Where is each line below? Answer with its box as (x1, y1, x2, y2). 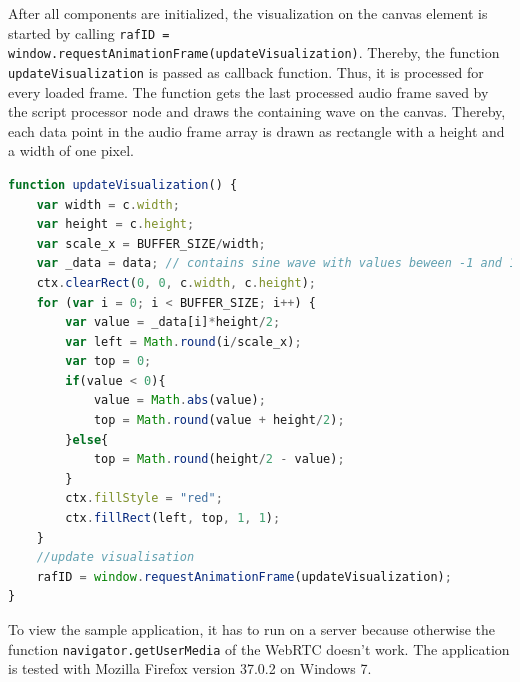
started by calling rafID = (8, 22, 170, 43)
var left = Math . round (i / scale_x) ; (65, 334, 302, 349)
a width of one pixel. (8, 140, 135, 161)
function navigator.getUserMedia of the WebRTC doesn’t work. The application (8, 638, 510, 659)
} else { (65, 432, 109, 447)
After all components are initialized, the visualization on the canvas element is (8, 3, 488, 23)
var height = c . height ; (36, 217, 195, 232)
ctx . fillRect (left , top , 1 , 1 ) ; (65, 511, 281, 526)
